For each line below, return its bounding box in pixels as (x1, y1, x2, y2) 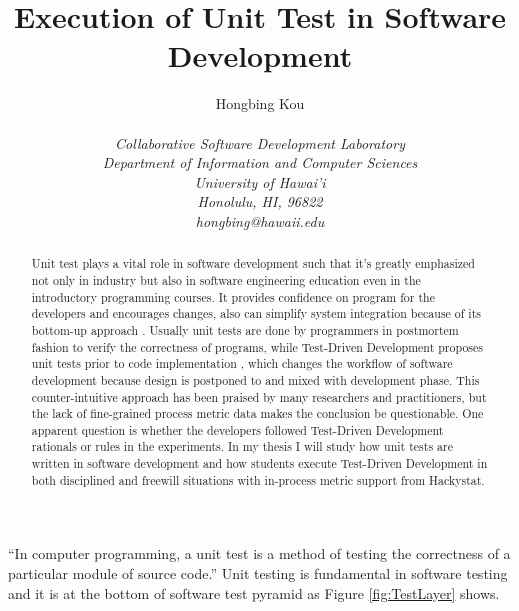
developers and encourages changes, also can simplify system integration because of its (31, 305, 481, 322)
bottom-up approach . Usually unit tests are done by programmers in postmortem (31, 321, 459, 338)
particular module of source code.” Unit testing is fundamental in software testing (8, 563, 508, 584)
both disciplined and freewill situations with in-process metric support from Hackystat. (31, 471, 485, 488)
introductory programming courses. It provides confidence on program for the (31, 288, 435, 305)
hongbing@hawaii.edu (195, 210, 325, 231)
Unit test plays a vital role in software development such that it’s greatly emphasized (31, 255, 475, 272)
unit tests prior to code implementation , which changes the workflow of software (31, 355, 453, 372)
